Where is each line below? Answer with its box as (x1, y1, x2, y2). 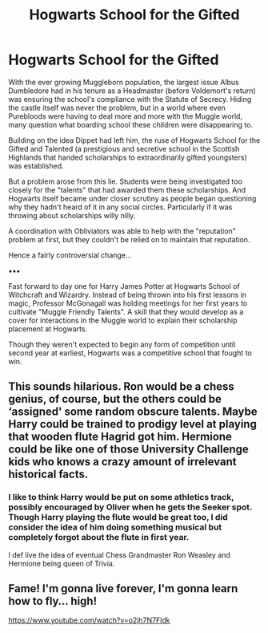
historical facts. (8, 468, 89, 481)
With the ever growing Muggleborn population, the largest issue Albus (8, 77, 239, 87)
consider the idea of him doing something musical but (8, 521, 222, 533)
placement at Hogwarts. (8, 323, 88, 334)
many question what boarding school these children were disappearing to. (8, 120, 254, 129)
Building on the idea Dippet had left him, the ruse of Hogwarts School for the (8, 135, 261, 145)
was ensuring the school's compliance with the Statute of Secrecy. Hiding (8, 94, 252, 103)
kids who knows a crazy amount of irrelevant (8, 455, 238, 469)
